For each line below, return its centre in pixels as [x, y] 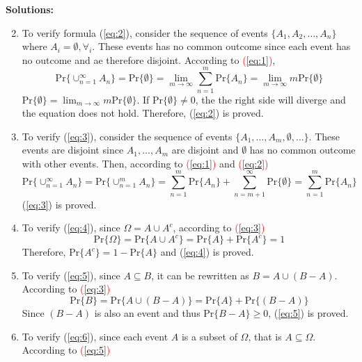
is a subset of [209, 336]
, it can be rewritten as [200, 275]
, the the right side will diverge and [270, 99]
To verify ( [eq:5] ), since [71, 275]
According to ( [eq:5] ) [66, 350]
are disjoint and [205, 150]
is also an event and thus [147, 313]
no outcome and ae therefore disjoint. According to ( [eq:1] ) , [149, 59]
